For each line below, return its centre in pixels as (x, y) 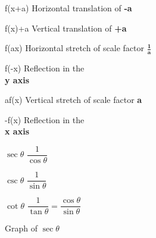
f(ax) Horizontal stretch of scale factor (75, 48)
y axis (17, 79)
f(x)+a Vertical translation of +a (66, 28)
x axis (17, 131)
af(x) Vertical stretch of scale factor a (74, 100)
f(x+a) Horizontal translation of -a (68, 8)
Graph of (21, 228)
